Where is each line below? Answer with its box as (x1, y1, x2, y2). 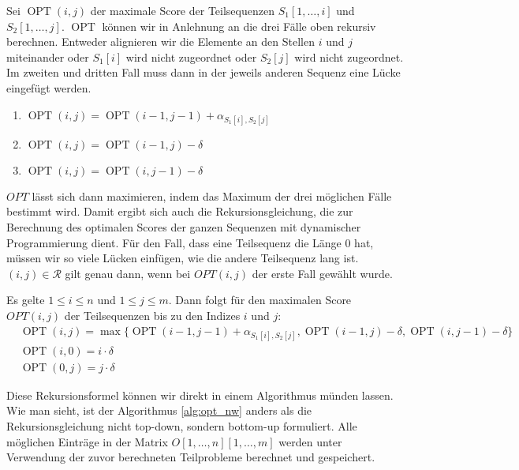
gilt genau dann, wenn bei (65, 265, 191, 281)
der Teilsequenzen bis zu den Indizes (64, 306, 241, 323)
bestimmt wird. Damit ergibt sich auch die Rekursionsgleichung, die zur (6, 203, 353, 220)
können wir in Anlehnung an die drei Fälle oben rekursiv (102, 17, 376, 34)
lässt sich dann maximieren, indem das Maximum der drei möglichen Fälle (32, 187, 392, 204)
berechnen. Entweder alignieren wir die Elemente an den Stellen (6, 33, 315, 50)
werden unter (278, 433, 342, 449)
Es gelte (6, 291, 45, 308)
